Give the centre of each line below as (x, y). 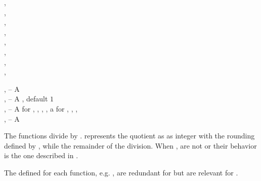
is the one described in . (41, 155)
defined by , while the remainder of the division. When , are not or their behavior (130, 145)
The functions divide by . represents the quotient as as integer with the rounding (129, 136)
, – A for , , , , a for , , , (41, 108)
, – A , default (26, 99)
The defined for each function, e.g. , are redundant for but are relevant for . (121, 172)
